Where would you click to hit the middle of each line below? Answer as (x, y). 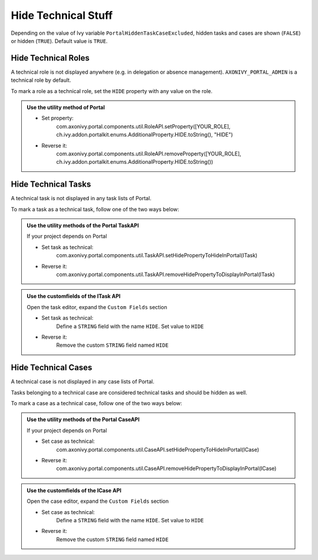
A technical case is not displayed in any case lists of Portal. (83, 382)
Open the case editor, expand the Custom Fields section (98, 501)
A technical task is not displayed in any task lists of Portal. (81, 198)
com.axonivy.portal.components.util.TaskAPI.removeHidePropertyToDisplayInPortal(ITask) (165, 274)
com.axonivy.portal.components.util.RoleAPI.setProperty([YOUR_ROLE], (143, 126)
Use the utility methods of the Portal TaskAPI (83, 226)
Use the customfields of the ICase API (74, 490)
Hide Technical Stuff (62, 15)
